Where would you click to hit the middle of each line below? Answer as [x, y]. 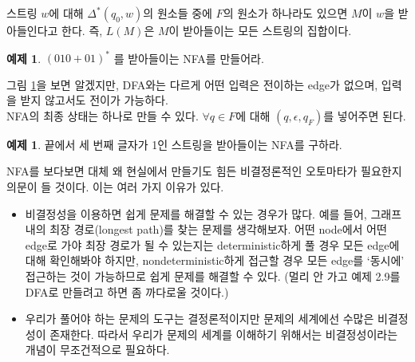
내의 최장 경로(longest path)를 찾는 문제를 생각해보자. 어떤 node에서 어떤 [206, 229]
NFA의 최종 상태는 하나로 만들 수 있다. [103, 115]
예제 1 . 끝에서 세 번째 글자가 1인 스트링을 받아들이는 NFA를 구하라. [174, 144]
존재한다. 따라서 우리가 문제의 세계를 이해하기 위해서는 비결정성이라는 [224, 334]
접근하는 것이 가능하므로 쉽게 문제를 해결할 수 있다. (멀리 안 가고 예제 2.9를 [213, 276]
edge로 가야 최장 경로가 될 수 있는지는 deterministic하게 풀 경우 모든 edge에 [212, 244]
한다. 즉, [82, 30]
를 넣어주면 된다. [365, 115]
